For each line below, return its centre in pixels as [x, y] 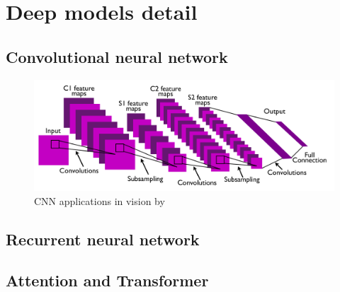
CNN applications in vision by [100, 200]
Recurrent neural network [103, 239]
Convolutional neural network [117, 56]
